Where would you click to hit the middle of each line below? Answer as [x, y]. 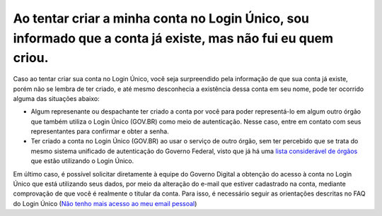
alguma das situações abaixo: [56, 98]
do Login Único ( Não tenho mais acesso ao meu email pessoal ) [105, 203]
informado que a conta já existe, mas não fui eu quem [173, 38]
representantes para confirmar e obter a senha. [100, 131]
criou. [31, 58]
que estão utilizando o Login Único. [82, 161]
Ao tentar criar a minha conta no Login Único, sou [161, 18]
